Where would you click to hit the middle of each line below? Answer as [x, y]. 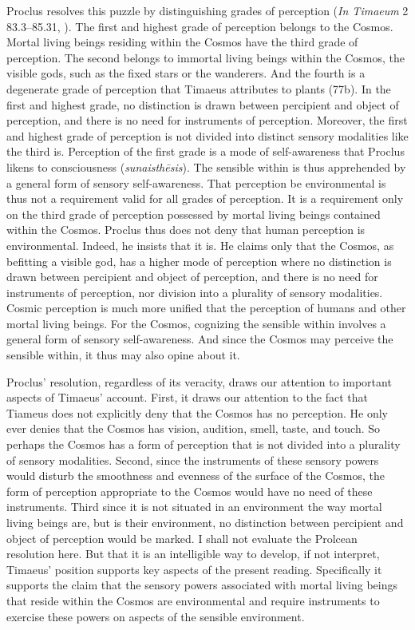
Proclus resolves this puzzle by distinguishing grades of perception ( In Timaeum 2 [207, 10]
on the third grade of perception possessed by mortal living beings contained [194, 214]
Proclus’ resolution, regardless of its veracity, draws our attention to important [199, 381]
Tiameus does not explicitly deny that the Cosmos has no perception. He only [197, 412]
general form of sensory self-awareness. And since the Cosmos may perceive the [200, 339]
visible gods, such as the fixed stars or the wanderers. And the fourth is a [186, 73]
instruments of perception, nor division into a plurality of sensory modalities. [195, 292]
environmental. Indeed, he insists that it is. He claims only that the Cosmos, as [200, 245]
